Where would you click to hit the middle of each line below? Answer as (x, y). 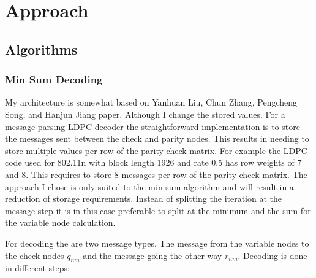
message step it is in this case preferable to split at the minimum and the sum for (158, 210)
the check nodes (35, 255)
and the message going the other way (152, 255)
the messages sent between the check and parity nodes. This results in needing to (157, 138)
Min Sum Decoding (54, 79)
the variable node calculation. (60, 222)
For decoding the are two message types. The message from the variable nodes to (157, 243)
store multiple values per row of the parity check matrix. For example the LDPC (156, 150)
